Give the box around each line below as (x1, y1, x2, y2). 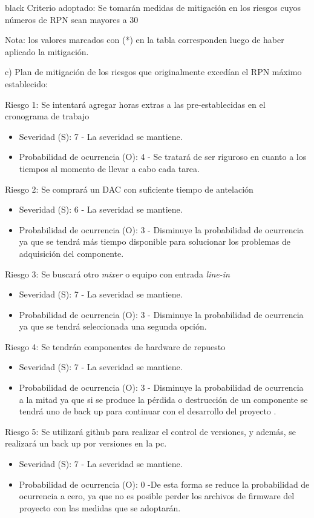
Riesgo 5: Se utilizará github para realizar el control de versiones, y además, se (5, 425, 296, 437)
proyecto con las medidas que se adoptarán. (19, 501, 181, 514)
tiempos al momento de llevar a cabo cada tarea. (19, 162, 200, 174)
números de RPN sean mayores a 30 (5, 13, 139, 25)
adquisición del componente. (19, 247, 124, 259)
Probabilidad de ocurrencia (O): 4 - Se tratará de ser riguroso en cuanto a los (19, 150, 307, 163)
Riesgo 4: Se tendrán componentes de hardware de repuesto (5, 340, 226, 353)
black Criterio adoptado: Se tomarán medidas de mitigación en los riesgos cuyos (5, 1, 301, 13)
